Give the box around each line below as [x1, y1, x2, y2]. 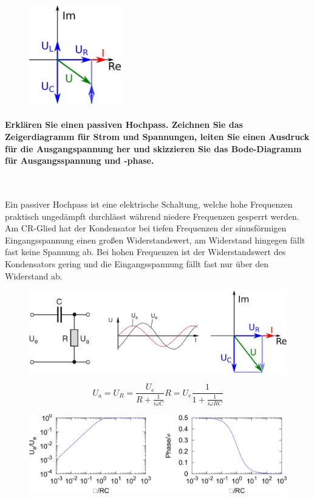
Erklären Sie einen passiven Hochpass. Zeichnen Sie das [5, 118, 243, 131]
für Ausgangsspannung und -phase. [5, 154, 154, 167]
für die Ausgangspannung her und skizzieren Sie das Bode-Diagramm [5, 142, 302, 155]
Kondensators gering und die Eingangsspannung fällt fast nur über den [5, 257, 269, 270]
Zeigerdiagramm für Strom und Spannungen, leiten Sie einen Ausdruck [5, 130, 310, 142]
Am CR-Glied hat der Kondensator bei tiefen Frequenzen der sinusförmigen [5, 222, 287, 234]
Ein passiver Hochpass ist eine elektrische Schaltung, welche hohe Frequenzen [5, 197, 293, 210]
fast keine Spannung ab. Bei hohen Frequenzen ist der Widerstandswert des [5, 245, 286, 258]
